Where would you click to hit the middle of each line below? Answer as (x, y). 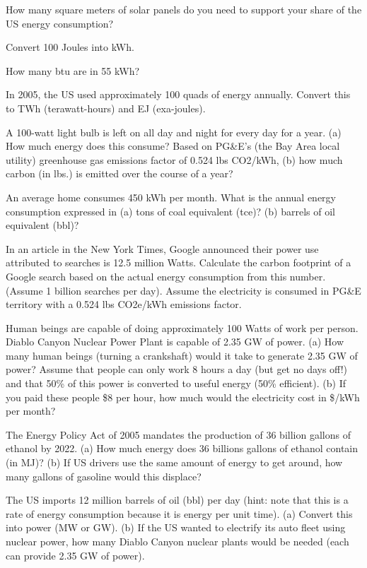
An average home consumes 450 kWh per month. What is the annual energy (171, 197)
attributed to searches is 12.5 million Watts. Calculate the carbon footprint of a (179, 262)
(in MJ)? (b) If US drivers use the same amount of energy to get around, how (174, 462)
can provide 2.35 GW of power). (75, 555)
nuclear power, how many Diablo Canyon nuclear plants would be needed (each (177, 541)
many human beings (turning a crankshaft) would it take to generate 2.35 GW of (182, 355)
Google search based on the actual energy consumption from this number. (166, 276)
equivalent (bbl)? (42, 225)
